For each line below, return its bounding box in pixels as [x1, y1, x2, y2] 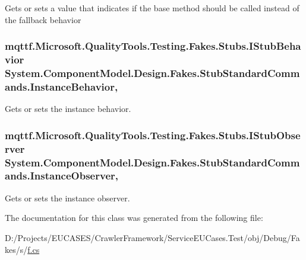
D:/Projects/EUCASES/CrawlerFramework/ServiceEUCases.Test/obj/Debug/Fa [5, 231, 300, 243]
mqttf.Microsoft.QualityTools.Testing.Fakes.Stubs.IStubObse [5, 127, 301, 142]
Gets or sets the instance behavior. [5, 102, 131, 115]
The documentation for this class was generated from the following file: [5, 211, 263, 224]
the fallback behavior [5, 13, 81, 25]
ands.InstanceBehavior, [5, 79, 118, 94]
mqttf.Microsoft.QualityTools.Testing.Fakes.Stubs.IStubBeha [5, 38, 301, 53]
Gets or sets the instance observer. [5, 191, 130, 204]
